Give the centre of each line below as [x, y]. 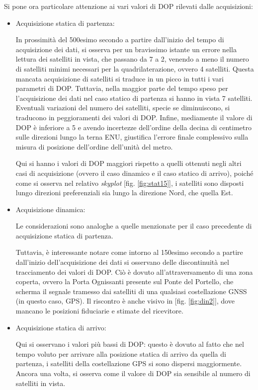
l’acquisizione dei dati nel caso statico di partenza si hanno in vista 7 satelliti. [134, 98]
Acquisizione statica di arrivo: [61, 327]
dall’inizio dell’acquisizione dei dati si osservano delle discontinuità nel [122, 262]
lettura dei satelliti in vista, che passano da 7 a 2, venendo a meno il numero [132, 59]
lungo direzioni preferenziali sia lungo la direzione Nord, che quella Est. [124, 193]
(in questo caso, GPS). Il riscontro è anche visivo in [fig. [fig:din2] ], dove [125, 301]
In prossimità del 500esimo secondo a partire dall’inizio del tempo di [120, 39]
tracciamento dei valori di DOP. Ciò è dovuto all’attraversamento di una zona [134, 272]
